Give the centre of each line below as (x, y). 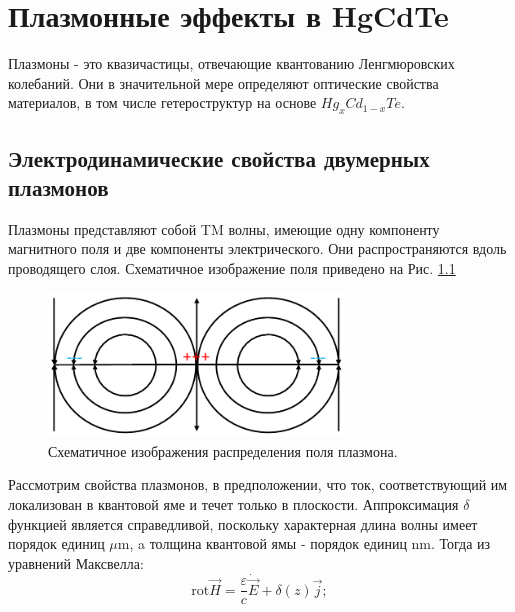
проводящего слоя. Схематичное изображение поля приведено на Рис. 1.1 (232, 267)
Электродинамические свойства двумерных (219, 157)
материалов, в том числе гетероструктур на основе (162, 102)
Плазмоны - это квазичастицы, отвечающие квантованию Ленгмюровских (231, 63)
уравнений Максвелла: (76, 562)
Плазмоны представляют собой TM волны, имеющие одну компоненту (224, 228)
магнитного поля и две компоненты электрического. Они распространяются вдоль (257, 248)
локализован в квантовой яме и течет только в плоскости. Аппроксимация (233, 503)
